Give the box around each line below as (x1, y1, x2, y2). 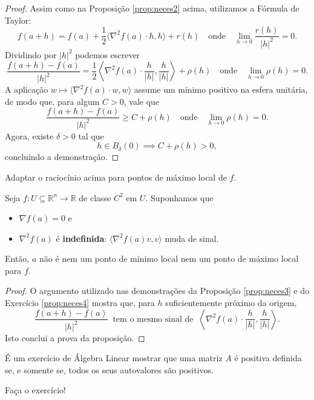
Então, (5, 252, 30, 265)
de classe (79, 191, 111, 204)
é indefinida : (56, 232, 107, 244)
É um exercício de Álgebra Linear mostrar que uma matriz (5, 352, 223, 364)
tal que (78, 129, 104, 142)
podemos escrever (75, 48, 140, 61)
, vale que (123, 95, 160, 107)
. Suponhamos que (145, 191, 214, 204)
